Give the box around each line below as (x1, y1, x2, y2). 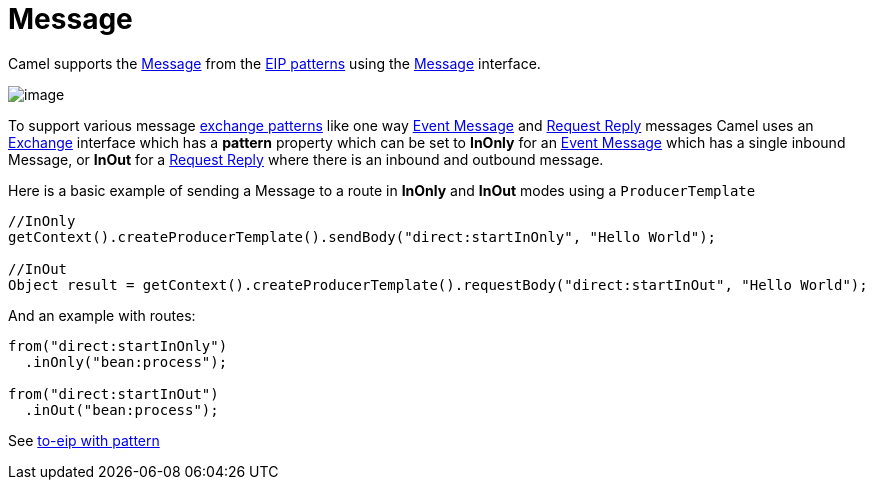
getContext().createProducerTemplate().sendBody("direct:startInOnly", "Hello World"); (8, 228, 717, 245)
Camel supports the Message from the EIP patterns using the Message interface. (8, 54, 541, 72)
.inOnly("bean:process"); (24, 353, 228, 370)
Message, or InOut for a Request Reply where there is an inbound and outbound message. (8, 150, 604, 168)
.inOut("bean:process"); (24, 401, 219, 418)
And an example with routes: (8, 306, 196, 324)
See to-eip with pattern (8, 431, 160, 449)
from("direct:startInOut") (8, 385, 219, 402)
